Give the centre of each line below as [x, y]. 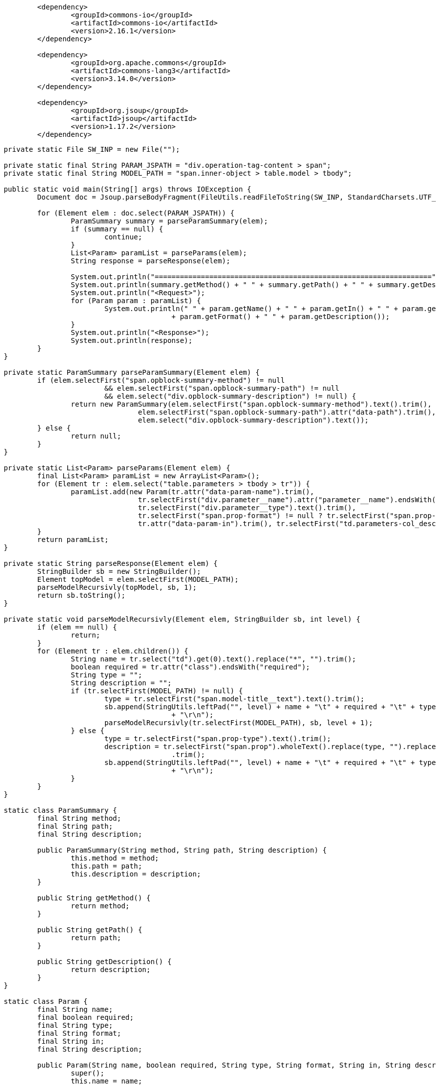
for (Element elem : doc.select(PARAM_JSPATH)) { [136, 213]
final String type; [75, 1025]
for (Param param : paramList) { [136, 301]
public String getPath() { [90, 930]
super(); [88, 1073]
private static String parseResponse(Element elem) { [111, 563]
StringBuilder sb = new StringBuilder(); [119, 571]
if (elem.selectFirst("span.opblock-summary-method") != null [161, 380]
